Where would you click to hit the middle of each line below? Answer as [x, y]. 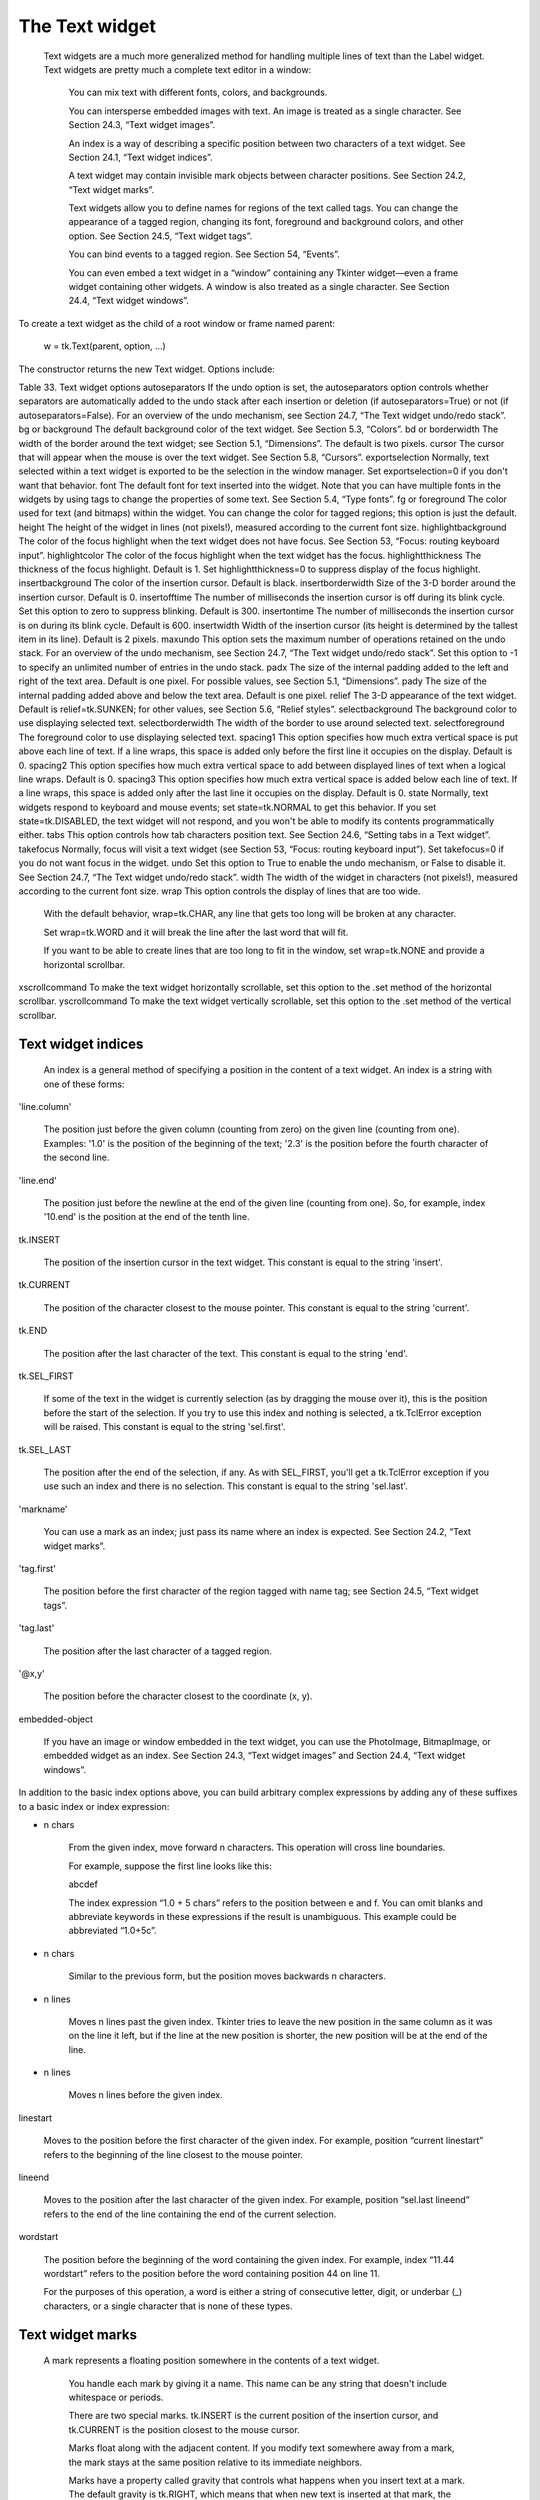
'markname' [43, 1509]
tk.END [33, 1331]
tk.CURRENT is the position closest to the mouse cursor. [184, 2429]
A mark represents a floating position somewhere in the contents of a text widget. [211, 2361]
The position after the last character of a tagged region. [157, 1651]
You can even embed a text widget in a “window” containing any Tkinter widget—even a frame [263, 272]
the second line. [76, 1157]
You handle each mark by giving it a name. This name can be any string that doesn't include [258, 2383]
